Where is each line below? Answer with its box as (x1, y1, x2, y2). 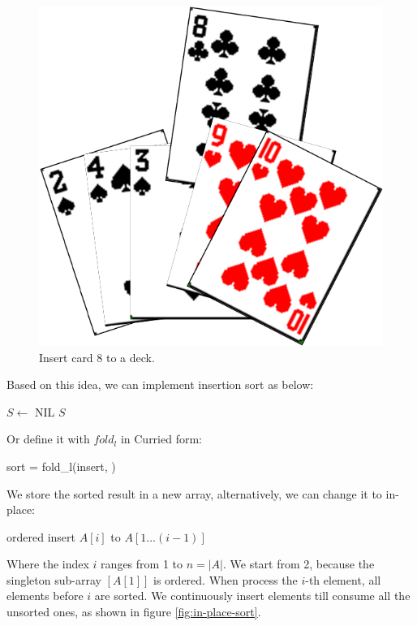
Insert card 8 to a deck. (39, 348, 155, 365)
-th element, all (305, 571, 381, 588)
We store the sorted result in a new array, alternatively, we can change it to (6, 485, 382, 502)
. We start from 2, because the (223, 555, 375, 572)
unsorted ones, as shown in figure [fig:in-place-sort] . (6, 603, 261, 620)
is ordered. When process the (153, 571, 298, 588)
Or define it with (6, 430, 90, 447)
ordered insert (6, 528, 75, 545)
